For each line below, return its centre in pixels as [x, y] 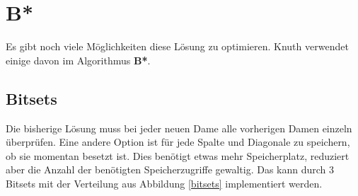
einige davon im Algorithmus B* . [78, 60]
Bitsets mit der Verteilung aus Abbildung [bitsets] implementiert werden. [164, 183]
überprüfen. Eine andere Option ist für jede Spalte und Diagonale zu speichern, [178, 142]
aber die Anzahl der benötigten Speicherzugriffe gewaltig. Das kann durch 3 [170, 169]
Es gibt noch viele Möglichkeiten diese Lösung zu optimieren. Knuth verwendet [177, 46]
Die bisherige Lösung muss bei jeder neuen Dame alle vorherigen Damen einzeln [179, 128]
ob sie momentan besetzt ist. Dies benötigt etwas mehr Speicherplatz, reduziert [178, 155]
